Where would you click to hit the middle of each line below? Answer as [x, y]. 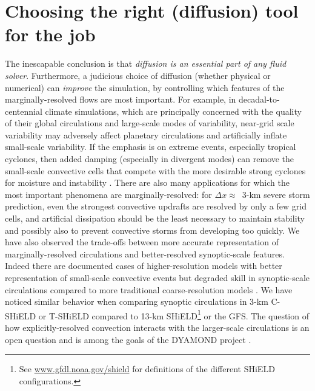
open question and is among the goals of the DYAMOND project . [128, 339]
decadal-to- [259, 99]
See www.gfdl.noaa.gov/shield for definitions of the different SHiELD [147, 369]
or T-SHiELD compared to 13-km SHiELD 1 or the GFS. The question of [174, 314]
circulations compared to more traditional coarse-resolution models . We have [149, 289]
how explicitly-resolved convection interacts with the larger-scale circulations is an [157, 328]
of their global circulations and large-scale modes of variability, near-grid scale [150, 123]
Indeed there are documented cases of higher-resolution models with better [144, 266]
